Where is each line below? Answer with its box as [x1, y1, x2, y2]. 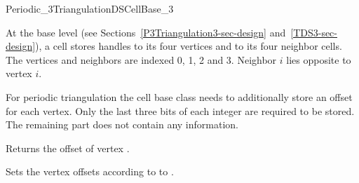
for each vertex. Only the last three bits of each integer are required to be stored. [6, 103, 355, 118]
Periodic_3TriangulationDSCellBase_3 [6, 1, 174, 15]
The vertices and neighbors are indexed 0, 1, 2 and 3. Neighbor [6, 52, 277, 67]
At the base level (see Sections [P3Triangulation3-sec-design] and [6, 25, 286, 39]
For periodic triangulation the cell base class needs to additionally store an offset [6, 89, 353, 104]
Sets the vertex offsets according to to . [6, 164, 174, 179]
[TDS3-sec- [290, 25, 337, 39]
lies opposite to [286, 52, 351, 67]
